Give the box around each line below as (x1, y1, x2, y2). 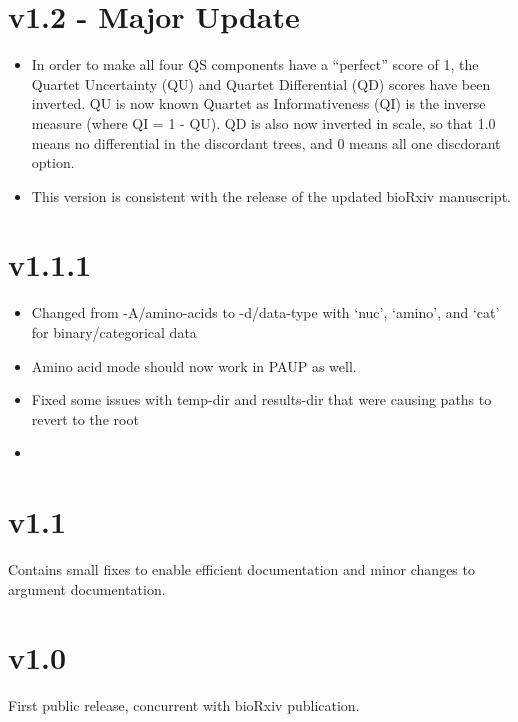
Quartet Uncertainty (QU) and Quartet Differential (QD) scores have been (31, 73, 491, 94)
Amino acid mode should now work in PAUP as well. (31, 355, 357, 376)
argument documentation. (8, 578, 166, 599)
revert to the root (31, 408, 139, 429)
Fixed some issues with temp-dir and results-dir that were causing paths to (31, 389, 492, 410)
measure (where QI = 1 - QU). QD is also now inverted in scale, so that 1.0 (31, 112, 496, 133)
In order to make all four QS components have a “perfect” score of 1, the (31, 54, 479, 75)
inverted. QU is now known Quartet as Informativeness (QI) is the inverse (31, 93, 486, 114)
